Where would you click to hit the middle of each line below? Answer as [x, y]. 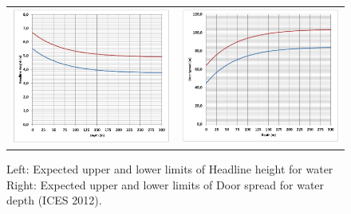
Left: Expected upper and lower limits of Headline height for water [170, 169]
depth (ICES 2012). [54, 200]
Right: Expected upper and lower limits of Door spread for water [166, 184]
